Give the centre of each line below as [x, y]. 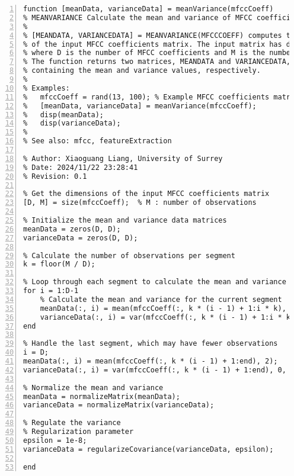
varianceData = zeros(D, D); [81, 238]
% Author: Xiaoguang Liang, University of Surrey [123, 158]
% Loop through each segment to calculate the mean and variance [155, 282]
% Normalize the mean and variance [93, 387]
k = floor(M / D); [59, 264]
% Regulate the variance [72, 423]
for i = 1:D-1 [51, 291]
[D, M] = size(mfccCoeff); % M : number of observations [140, 203]
